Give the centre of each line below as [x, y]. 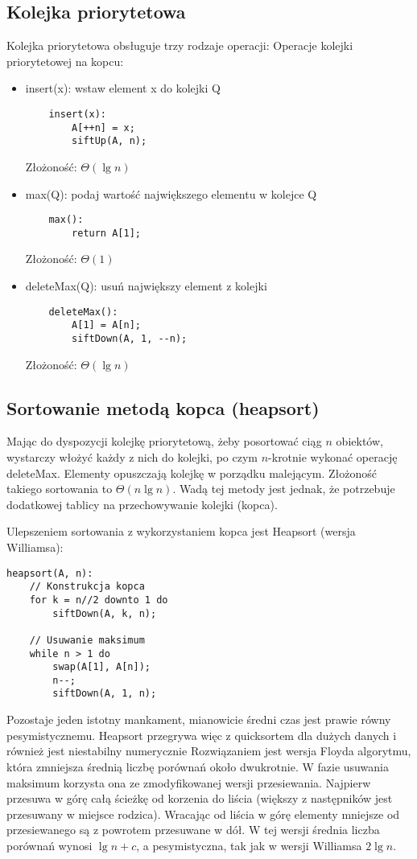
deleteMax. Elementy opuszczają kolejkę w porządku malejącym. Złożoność [192, 473]
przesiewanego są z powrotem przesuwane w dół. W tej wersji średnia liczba [193, 830]
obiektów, [359, 441]
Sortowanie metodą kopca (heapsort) [163, 407]
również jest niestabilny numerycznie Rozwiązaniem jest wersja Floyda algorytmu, [209, 751]
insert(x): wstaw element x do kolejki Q [123, 88]
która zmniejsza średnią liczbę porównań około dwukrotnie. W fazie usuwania [198, 766]
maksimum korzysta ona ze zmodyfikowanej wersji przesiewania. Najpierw [189, 782]
